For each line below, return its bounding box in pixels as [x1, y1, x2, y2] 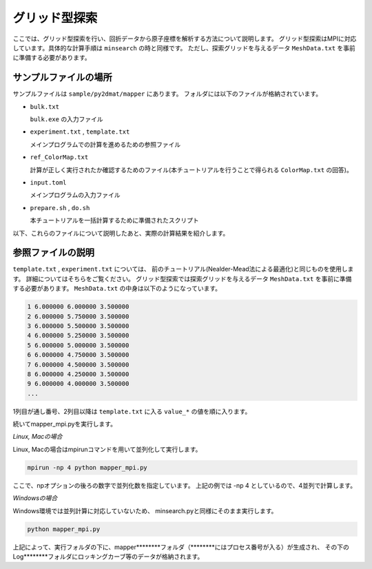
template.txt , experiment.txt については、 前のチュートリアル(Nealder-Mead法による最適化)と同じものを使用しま [12, 265, 354, 273]
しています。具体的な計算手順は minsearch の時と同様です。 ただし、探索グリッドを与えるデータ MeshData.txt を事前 [12, 43, 356, 52]
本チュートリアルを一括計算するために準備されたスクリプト [30, 216, 199, 225]
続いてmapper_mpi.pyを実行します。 [12, 420, 117, 428]
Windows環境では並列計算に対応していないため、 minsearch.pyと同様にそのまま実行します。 [12, 506, 278, 515]
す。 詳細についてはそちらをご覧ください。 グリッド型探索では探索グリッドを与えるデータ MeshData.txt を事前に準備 [12, 274, 352, 282]
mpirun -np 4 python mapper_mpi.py [27, 464, 147, 471]
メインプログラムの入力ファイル [30, 191, 121, 199]
